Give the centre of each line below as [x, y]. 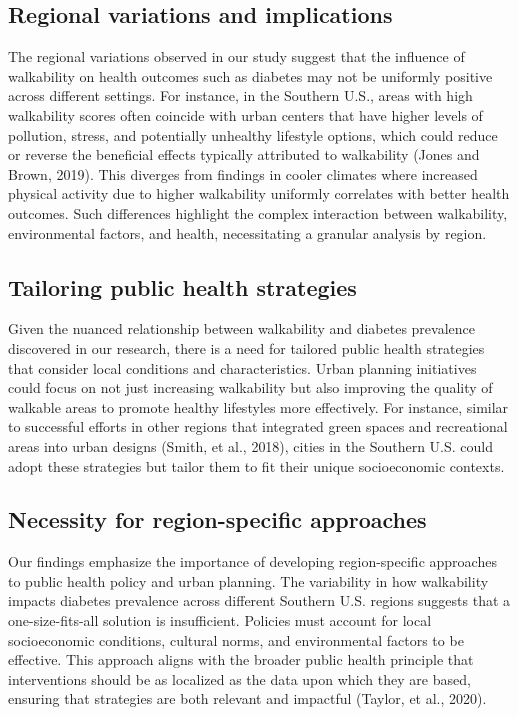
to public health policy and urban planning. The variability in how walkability [248, 580]
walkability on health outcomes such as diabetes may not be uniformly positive [250, 75]
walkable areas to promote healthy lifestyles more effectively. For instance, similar [258, 406]
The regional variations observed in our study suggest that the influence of [236, 56]
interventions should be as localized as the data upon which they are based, [239, 678]
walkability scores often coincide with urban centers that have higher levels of [245, 114]
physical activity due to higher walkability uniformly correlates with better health [259, 193]
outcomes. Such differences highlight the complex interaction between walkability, [258, 212]
